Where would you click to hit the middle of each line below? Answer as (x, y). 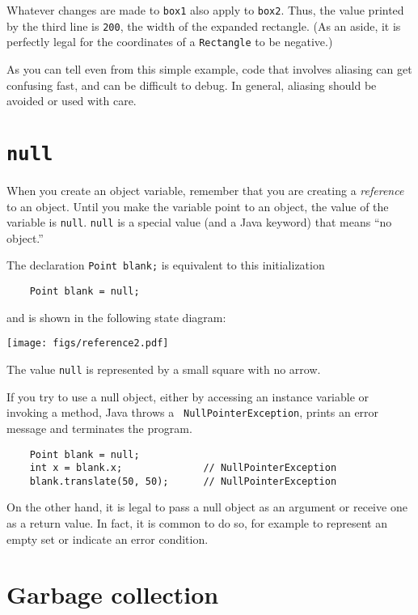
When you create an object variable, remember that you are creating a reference (205, 190)
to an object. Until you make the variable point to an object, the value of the (198, 206)
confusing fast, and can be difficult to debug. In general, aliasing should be (192, 85)
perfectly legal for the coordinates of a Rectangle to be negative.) (170, 42)
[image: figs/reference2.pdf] (88, 344)
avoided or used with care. (72, 101)
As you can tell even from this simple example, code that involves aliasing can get (209, 68)
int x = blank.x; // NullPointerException (183, 468)
